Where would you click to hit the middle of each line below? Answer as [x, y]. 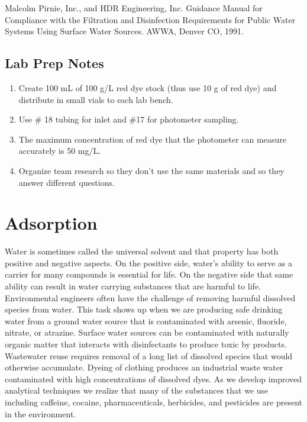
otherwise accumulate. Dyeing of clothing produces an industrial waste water [144, 367]
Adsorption [51, 223]
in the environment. [41, 413]
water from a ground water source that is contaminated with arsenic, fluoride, [146, 320]
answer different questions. [67, 182]
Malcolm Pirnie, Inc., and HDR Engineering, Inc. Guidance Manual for [134, 8]
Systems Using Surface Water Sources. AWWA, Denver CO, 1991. [124, 31]
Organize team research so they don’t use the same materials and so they [151, 170]
